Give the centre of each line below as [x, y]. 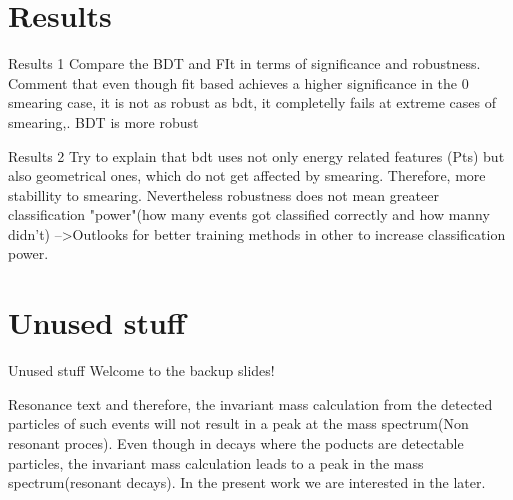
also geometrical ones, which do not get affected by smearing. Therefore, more [247, 175]
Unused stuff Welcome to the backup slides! [141, 370]
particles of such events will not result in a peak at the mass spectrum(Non [238, 423]
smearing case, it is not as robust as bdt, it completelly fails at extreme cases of [252, 102]
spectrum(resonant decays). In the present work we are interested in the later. [247, 482]
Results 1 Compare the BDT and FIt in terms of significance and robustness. [244, 63]
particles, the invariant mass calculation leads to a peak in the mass [216, 462]
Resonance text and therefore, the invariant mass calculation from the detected [250, 403]
